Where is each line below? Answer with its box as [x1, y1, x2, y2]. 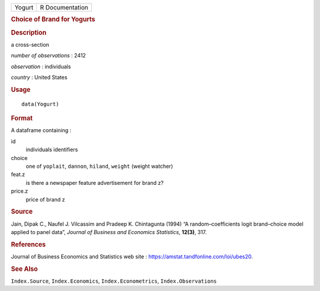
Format [11, 114, 33, 123]
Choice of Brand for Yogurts [11, 15, 95, 24]
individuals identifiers [25, 146, 78, 154]
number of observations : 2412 [11, 52, 86, 59]
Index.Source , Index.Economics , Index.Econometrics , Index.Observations [11, 277, 217, 284]
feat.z [11, 171, 25, 178]
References [11, 240, 46, 248]
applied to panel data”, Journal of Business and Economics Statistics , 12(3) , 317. [11, 228, 207, 235]
